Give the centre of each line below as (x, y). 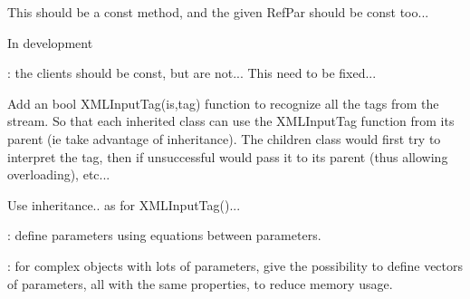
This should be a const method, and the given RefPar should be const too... (218, 12)
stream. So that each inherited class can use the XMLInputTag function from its (231, 121)
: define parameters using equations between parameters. (164, 235)
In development (50, 42)
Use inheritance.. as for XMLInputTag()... (124, 204)
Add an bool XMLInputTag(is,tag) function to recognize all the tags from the (223, 103)
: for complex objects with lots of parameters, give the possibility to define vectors (235, 265)
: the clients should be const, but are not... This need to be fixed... (192, 73)
